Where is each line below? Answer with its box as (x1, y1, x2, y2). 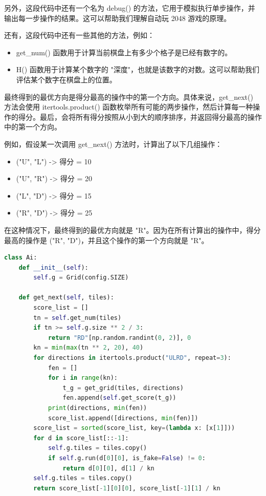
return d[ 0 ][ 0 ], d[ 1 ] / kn (62, 464, 154, 472)
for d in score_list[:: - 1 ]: (33, 434, 129, 442)
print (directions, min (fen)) (48, 404, 147, 412)
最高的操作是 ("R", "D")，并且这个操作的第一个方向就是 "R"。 (4, 234, 209, 245)
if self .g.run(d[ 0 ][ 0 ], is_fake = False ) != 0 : (48, 454, 206, 462)
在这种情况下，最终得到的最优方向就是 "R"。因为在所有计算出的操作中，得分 (4, 224, 261, 235)
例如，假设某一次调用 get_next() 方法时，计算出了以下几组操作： (4, 138, 223, 149)
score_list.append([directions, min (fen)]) (48, 414, 198, 422)
